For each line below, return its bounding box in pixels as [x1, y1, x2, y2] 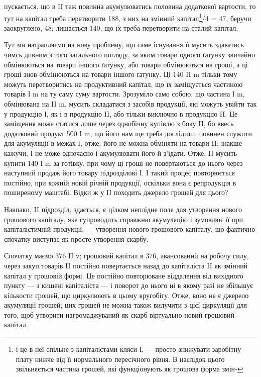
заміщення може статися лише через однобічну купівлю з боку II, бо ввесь [4, 118, 234, 129]
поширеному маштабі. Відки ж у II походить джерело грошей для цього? [4, 187, 228, 198]
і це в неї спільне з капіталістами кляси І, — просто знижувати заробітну [16, 344, 241, 354]
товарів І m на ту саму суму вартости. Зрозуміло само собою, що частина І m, [4, 88, 245, 99]
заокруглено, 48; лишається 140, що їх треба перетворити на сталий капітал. [4, 22, 238, 33]
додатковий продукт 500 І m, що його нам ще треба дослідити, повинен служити [4, 128, 252, 138]
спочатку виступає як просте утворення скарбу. [4, 233, 149, 244]
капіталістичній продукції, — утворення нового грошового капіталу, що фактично [4, 224, 255, 234]
